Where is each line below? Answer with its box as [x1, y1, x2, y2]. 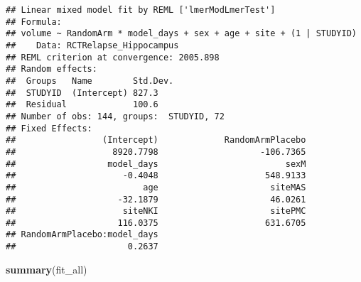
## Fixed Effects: [6, 123, 92, 134]
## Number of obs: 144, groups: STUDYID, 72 [6, 111, 225, 121]
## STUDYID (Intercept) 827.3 [6, 87, 158, 98]
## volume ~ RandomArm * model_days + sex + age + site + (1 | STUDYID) [6, 28, 357, 39]
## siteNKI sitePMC [6, 206, 306, 217]
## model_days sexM [6, 158, 306, 169]
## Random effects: [6, 64, 97, 75]
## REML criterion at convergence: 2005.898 [6, 52, 220, 63]
